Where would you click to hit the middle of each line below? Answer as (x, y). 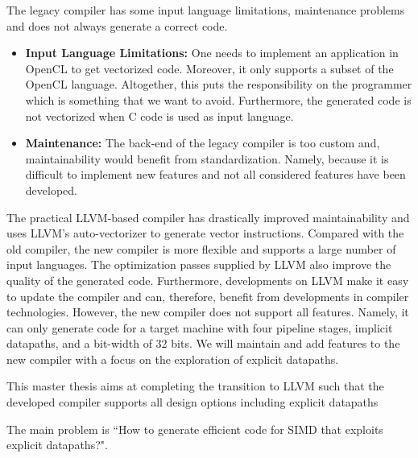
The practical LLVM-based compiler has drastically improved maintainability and (208, 217)
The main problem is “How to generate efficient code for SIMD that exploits (195, 429)
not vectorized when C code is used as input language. (159, 116)
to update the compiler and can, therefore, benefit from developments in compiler (208, 296)
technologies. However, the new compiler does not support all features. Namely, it (208, 312)
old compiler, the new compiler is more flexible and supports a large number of (201, 248)
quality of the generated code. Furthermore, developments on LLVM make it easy (208, 280)
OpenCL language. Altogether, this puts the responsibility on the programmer (219, 84)
